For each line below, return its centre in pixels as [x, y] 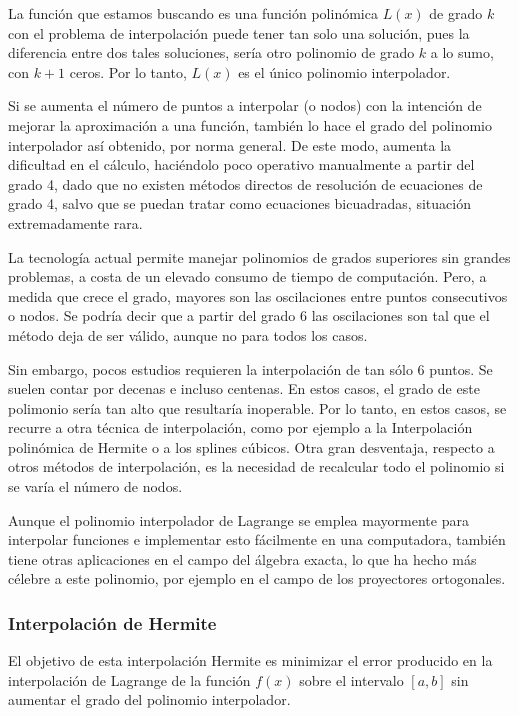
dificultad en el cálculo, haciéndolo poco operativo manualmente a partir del [241, 164]
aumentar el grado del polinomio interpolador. [149, 699]
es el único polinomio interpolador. [344, 71]
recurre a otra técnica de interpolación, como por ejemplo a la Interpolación [240, 427]
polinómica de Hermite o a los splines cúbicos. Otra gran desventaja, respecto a [251, 446]
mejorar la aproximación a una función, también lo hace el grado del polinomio [250, 124]
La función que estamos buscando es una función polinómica [193, 13]
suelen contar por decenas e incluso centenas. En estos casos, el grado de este [244, 388]
